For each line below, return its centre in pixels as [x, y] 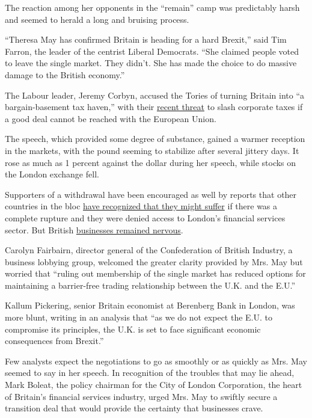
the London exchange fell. [52, 174]
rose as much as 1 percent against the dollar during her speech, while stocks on [151, 162]
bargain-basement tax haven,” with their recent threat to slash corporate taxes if [154, 107]
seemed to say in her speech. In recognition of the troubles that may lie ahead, [150, 373]
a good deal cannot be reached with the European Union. [111, 118]
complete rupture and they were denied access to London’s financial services [145, 217]
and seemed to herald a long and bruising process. [97, 19]
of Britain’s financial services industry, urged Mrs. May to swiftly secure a [141, 396]
